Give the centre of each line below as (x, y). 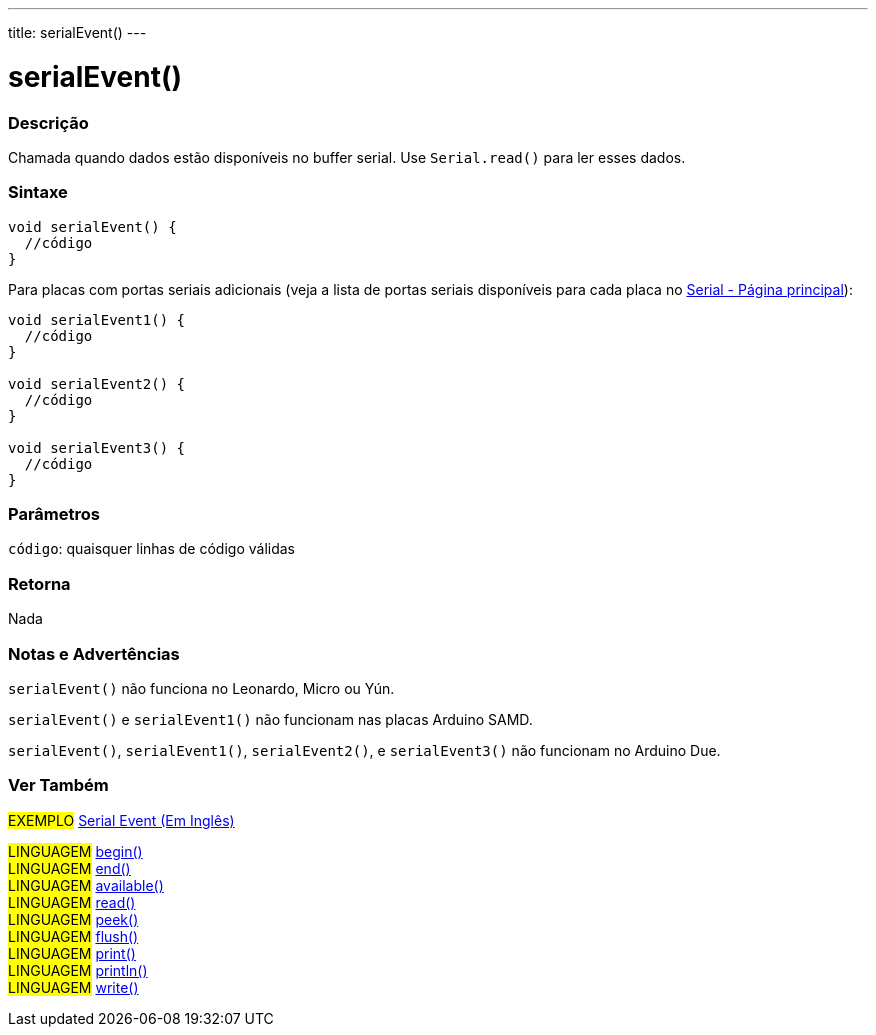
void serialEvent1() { (97, 319)
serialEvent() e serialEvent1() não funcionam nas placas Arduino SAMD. (270, 719)
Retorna (39, 583)
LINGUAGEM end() (69, 868)
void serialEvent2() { (97, 383)
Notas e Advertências (94, 653)
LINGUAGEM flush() (73, 936)
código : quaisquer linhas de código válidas (151, 549)
